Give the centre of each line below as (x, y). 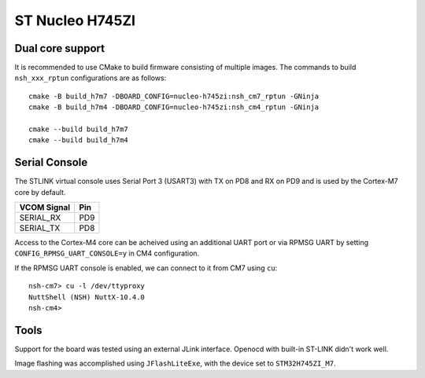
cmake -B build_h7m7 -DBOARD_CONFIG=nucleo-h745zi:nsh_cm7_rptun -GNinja (174, 96)
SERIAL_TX (40, 228)
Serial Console (51, 162)
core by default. (40, 192)
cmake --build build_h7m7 (79, 129)
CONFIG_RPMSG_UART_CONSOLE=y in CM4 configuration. (107, 253)
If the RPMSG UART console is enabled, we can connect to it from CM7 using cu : (146, 268)
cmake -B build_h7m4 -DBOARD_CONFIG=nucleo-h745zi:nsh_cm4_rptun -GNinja (174, 107)
